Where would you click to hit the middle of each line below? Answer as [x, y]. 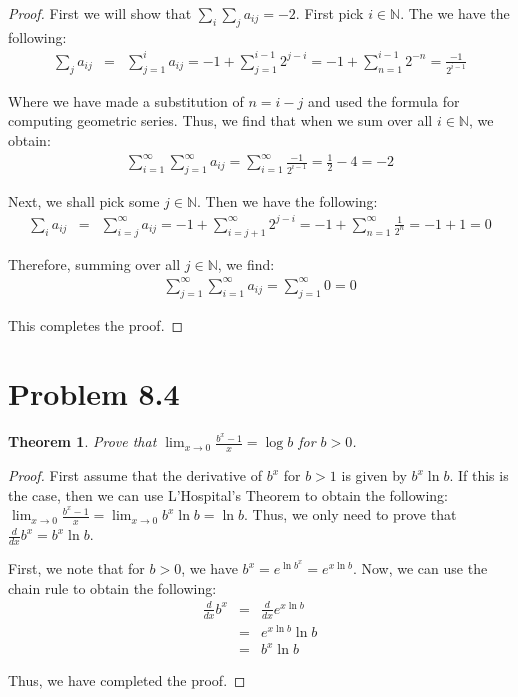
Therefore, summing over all [94, 263]
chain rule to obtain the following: [112, 587]
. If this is [479, 475]
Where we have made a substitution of [126, 100]
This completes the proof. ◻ [96, 324]
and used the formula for [383, 100]
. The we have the [455, 13]
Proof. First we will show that [100, 13]
